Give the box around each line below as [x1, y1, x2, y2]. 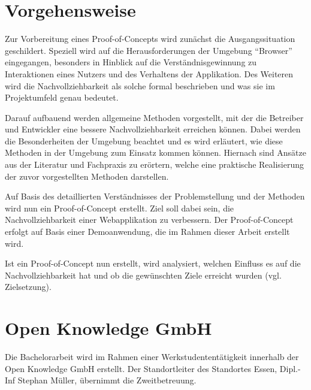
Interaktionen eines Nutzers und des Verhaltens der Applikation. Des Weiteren [5, 67, 294, 80]
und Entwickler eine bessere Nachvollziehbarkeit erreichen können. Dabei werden [5, 123, 301, 135]
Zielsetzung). [5, 280, 52, 293]
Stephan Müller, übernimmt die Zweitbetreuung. [17, 374, 197, 386]
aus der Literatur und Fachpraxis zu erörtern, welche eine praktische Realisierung [5, 158, 304, 171]
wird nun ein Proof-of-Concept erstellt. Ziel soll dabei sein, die [5, 201, 234, 214]
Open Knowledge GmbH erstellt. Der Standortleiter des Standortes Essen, [5, 362, 277, 374]
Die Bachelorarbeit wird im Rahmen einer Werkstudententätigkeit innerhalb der [5, 350, 299, 363]
